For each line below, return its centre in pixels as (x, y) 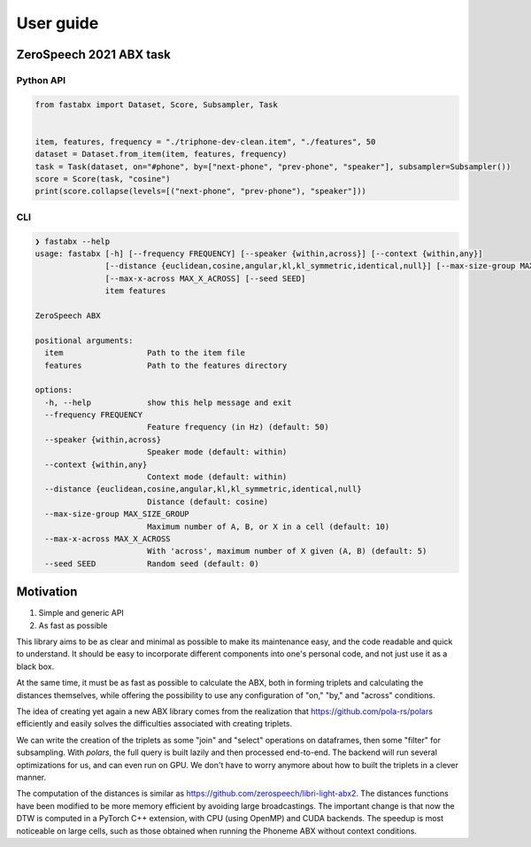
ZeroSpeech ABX (68, 315)
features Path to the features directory (166, 365)
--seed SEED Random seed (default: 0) (152, 563)
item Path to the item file (145, 353)
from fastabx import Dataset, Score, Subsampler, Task (156, 105)
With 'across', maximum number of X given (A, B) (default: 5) (287, 551)
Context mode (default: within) (217, 477)
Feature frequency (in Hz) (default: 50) (238, 427)
